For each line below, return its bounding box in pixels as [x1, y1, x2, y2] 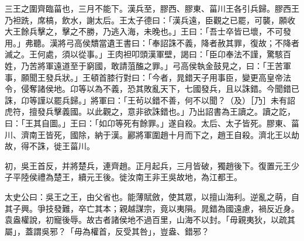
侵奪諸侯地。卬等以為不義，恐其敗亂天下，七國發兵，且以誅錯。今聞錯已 [20, 82, 299, 95]
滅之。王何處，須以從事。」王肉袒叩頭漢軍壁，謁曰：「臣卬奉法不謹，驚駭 [5, 48, 283, 60]
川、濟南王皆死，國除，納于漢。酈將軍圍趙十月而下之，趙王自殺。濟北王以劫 [5, 128, 299, 140]
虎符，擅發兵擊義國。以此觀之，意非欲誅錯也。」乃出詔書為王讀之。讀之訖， [5, 105, 295, 118]
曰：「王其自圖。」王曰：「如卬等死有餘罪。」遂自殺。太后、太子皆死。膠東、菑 [5, 116, 299, 129]
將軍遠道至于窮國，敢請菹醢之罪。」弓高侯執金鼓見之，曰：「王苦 [37, 59, 283, 71]
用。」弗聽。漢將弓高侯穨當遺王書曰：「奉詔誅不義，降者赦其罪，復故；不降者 [5, 36, 299, 49]
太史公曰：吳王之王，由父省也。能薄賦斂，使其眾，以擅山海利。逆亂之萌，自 [5, 190, 299, 202]
